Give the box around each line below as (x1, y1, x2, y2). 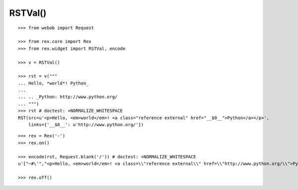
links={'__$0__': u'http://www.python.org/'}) (28, 122, 144, 128)
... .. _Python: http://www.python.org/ (18, 94, 118, 100)
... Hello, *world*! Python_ (18, 80, 89, 86)
